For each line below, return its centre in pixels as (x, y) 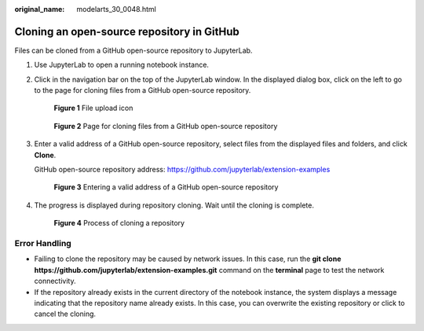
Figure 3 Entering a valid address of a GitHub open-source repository (166, 187)
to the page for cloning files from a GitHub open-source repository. (143, 90)
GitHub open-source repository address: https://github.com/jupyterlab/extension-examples (182, 170)
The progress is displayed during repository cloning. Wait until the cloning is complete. (174, 205)
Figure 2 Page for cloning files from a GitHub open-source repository (166, 126)
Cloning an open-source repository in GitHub (127, 31)
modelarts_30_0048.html (116, 9)
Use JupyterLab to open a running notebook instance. (122, 65)
